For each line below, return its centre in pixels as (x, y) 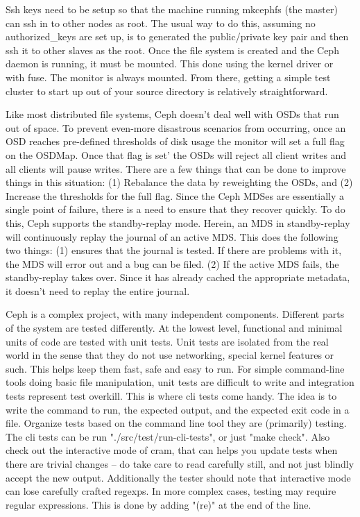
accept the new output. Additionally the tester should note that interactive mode (178, 477)
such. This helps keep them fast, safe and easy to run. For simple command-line (175, 368)
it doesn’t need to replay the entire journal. (98, 290)
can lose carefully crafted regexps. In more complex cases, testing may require (171, 491)
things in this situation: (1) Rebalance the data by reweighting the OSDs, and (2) (179, 182)
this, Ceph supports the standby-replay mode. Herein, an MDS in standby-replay (178, 222)
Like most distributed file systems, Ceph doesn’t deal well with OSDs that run (172, 114)
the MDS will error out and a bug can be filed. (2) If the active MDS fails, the (172, 263)
